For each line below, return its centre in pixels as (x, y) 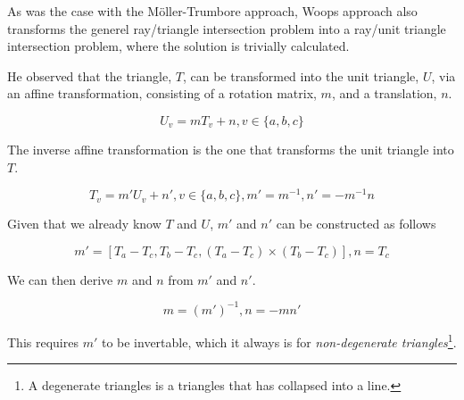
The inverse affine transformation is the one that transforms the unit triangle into (231, 149)
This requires (43, 342)
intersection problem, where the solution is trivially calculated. (178, 46)
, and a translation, (384, 93)
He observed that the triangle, (90, 75)
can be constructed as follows (356, 224)
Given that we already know (84, 224)
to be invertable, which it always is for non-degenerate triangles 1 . (279, 340)
